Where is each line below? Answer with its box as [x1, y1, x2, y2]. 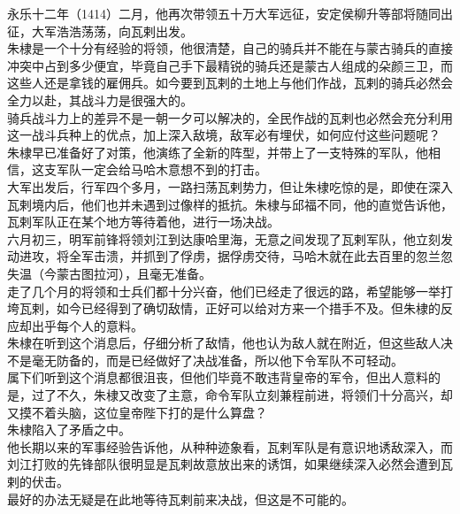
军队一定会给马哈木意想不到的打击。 [56, 160, 267, 179]
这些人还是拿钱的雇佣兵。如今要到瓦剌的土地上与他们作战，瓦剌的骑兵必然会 [7, 73, 453, 92]
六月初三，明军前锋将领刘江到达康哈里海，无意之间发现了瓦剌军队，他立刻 [7, 229, 441, 248]
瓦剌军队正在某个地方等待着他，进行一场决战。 [7, 212, 280, 231]
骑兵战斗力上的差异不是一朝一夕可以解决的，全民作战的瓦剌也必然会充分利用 [7, 108, 453, 127]
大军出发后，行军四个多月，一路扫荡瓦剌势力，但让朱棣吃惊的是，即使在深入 [7, 177, 453, 196]
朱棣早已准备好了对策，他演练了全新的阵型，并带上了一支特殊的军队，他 [7, 142, 428, 161]
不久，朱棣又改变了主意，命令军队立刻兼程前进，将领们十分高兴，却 [56, 386, 453, 404]
